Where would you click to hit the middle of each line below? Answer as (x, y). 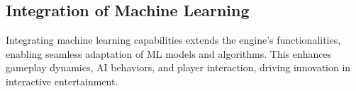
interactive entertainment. (62, 81)
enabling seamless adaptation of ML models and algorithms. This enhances (169, 53)
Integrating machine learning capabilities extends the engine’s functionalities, (173, 40)
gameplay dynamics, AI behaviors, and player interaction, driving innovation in (178, 67)
